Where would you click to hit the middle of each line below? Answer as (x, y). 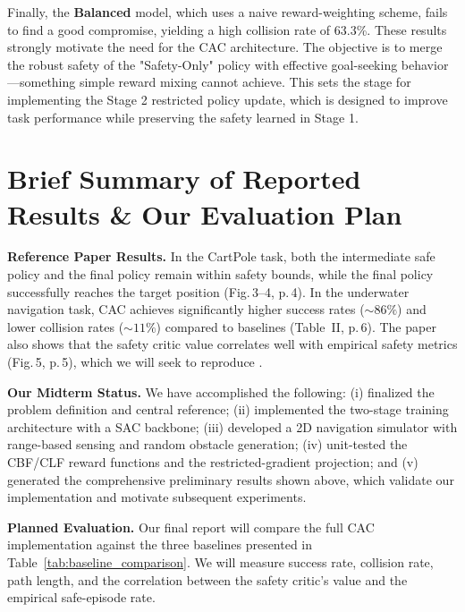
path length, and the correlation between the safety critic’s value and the (207, 579)
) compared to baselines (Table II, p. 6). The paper (296, 326)
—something (42, 82)
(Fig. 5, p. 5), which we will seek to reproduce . (135, 362)
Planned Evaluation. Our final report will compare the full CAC (191, 527)
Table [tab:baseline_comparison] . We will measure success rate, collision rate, (220, 561)
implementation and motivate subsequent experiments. (157, 497)
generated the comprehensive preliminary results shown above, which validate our (231, 479)
